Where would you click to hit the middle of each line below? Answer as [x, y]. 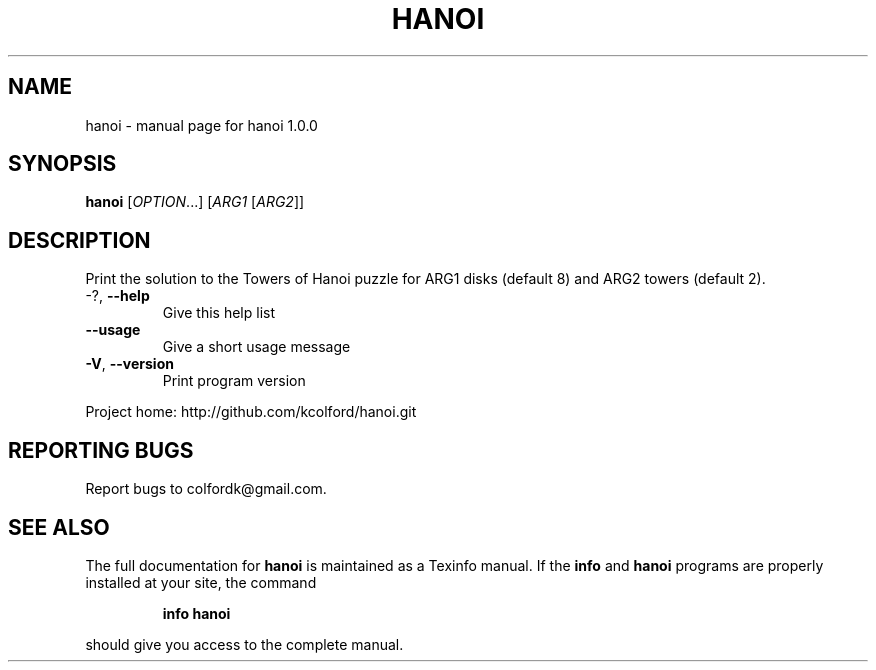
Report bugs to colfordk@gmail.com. [206, 489]
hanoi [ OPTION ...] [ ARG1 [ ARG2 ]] [195, 202]
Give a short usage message [256, 347]
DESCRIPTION [79, 240]
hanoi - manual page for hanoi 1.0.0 [201, 125]
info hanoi [196, 613]
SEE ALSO [59, 527]
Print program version [234, 381]
